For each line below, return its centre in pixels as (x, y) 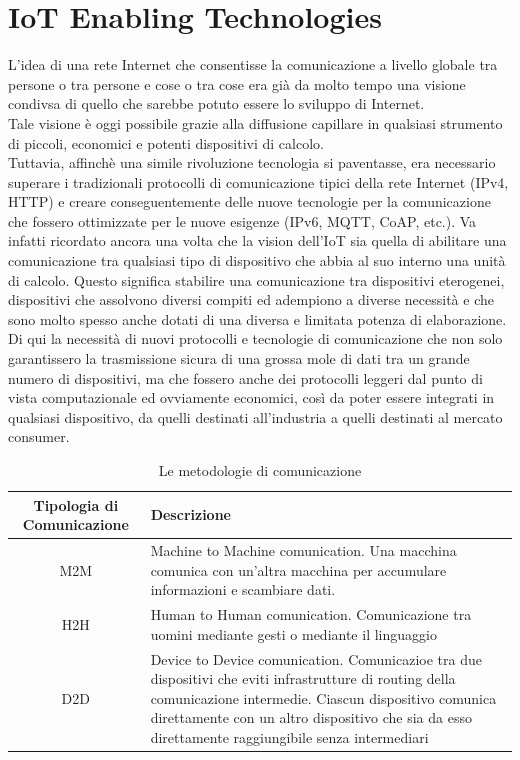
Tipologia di (76, 504)
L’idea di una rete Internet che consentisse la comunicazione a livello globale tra (253, 64)
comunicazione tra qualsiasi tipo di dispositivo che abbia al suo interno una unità (257, 260)
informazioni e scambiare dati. (243, 589)
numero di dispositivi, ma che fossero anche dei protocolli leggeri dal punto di (245, 377)
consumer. (39, 436)
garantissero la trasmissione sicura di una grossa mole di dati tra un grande (239, 358)
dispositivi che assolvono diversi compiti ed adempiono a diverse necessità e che (251, 299)
